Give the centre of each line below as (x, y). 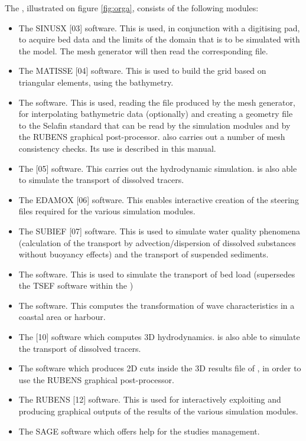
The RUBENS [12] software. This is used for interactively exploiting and (150, 399)
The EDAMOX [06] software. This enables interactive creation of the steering (159, 199)
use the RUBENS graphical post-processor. (96, 379)
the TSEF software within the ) (76, 285)
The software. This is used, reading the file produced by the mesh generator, (157, 102)
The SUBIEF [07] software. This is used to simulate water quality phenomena (159, 231)
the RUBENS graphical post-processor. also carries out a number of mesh (152, 137)
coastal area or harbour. (62, 317)
